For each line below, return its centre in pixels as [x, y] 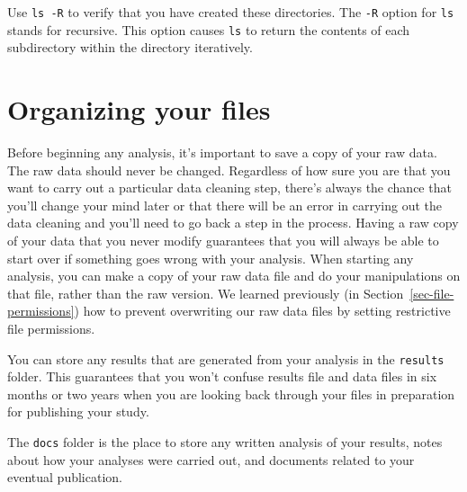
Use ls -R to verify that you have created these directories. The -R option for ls [231, 12]
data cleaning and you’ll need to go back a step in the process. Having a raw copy [233, 223]
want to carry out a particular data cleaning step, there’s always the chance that [229, 188]
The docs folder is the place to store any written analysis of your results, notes [225, 442]
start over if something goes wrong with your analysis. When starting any [211, 258]
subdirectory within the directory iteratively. [130, 47]
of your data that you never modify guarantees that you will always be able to [223, 240]
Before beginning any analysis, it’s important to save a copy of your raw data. [222, 152]
